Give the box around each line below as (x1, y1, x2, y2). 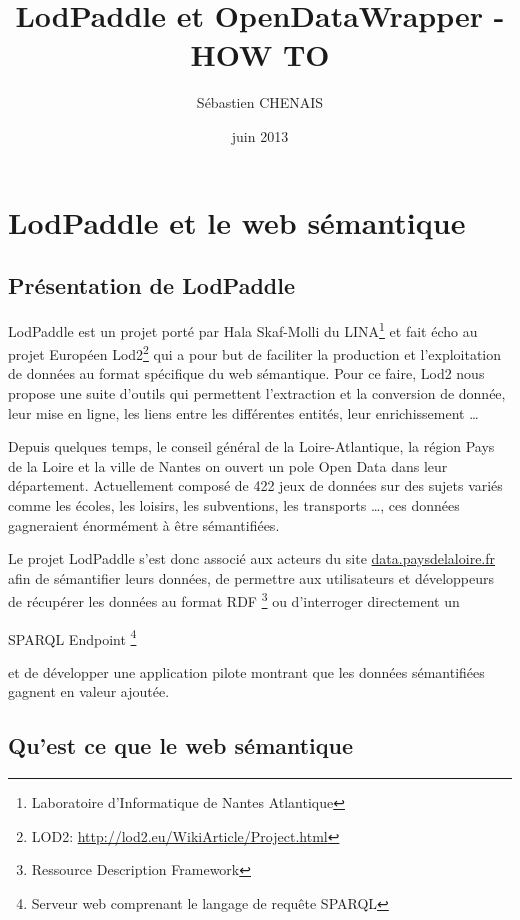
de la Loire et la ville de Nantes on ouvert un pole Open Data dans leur (8, 455, 448, 476)
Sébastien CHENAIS (196, 92, 324, 113)
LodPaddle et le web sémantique (8, 201, 466, 242)
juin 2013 (231, 125, 289, 146)
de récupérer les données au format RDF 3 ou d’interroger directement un (8, 588, 460, 611)
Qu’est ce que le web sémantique (8, 730, 354, 761)
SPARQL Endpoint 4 (8, 625, 137, 649)
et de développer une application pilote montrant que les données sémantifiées (8, 661, 485, 682)
